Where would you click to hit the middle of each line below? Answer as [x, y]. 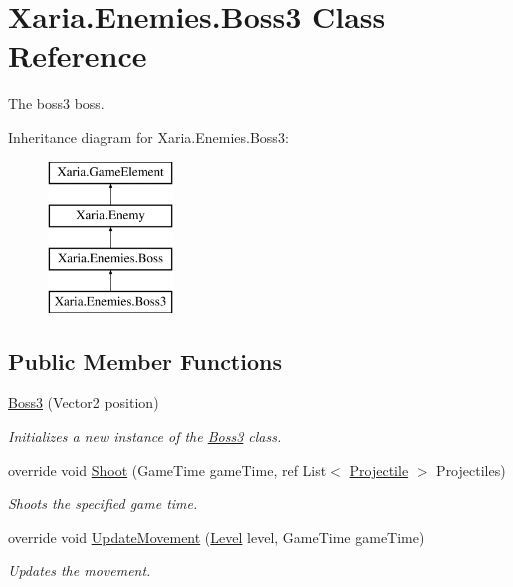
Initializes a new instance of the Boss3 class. [145, 436]
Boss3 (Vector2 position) [83, 402]
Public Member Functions [145, 360]
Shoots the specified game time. [103, 503]
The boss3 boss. [56, 103]
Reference [77, 55]
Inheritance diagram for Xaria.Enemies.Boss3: [148, 136]
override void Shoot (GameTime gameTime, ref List [167, 469]
